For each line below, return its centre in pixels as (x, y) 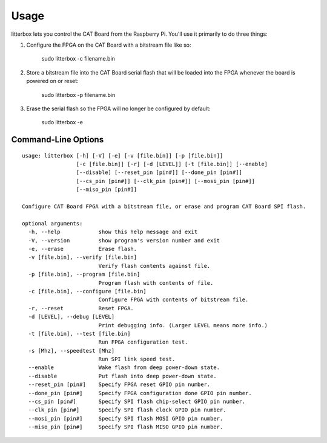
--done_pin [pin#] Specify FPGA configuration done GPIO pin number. (140, 393)
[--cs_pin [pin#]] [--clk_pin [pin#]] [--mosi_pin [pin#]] (166, 181)
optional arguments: (52, 223)
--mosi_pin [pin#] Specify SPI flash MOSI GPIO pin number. (126, 418)
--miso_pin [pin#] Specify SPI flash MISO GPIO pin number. (126, 427)
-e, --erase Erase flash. (83, 249)
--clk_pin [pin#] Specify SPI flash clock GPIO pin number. (127, 410)
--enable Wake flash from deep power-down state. (124, 368)
